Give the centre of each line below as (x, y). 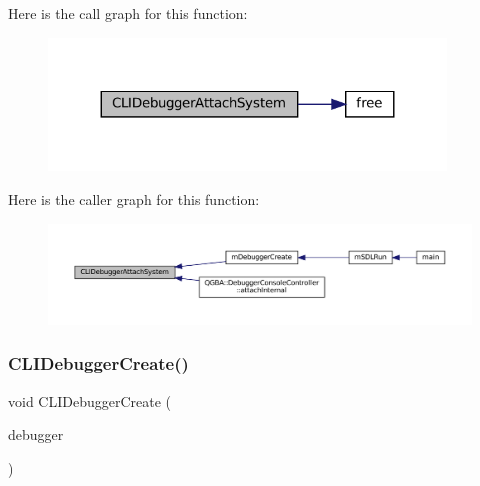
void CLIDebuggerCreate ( (90, 400)
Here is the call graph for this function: (128, 13)
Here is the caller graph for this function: (134, 198)
